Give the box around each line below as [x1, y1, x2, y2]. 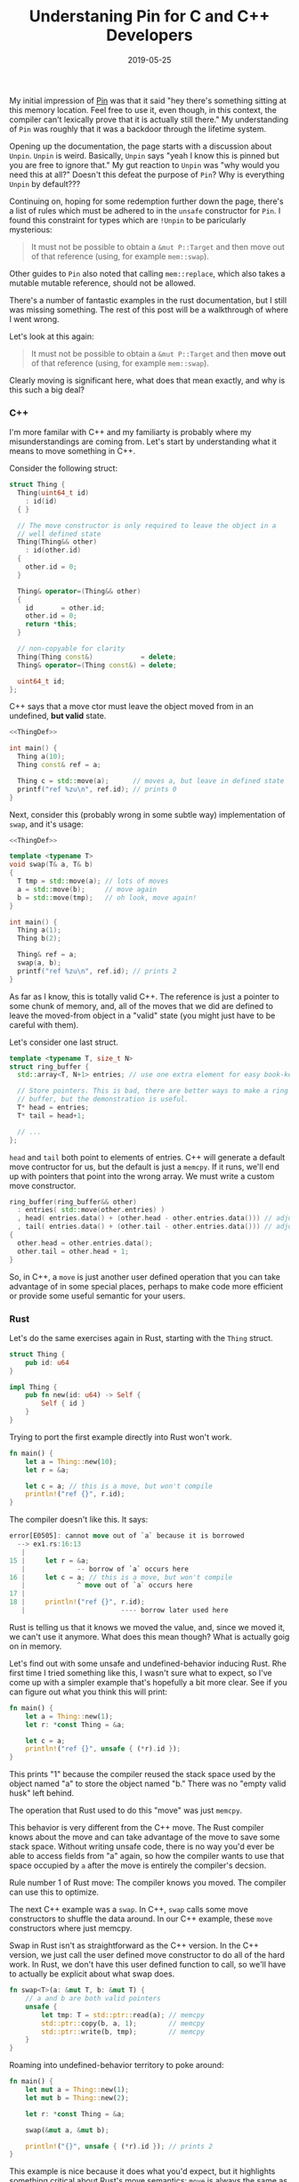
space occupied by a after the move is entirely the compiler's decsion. [9, 1860, 267, 1871]
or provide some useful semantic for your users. [9, 1290, 186, 1301]
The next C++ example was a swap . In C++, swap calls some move [9, 1904, 249, 1915]
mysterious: [9, 224, 53, 235]
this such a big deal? [9, 384, 85, 395]
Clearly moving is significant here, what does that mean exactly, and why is [9, 375, 286, 385]
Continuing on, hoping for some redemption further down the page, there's [9, 196, 284, 206]
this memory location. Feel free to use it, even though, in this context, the [9, 104, 278, 115]
